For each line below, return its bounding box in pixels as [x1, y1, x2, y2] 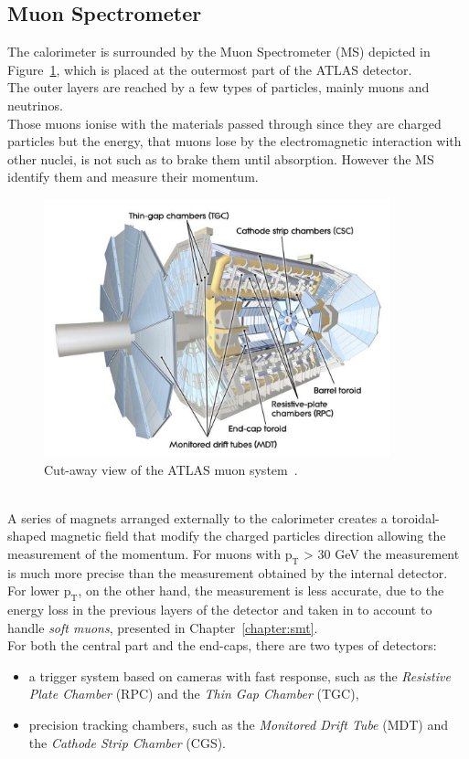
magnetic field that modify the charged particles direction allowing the [50, 526, 446, 545]
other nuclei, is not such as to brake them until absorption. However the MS [7, 149, 434, 168]
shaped [7, 526, 47, 545]
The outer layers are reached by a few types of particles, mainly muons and [7, 78, 430, 97]
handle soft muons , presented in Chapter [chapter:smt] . [7, 617, 318, 637]
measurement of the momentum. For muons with [7, 543, 282, 563]
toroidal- [391, 508, 440, 527]
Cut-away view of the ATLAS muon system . [44, 459, 298, 479]
